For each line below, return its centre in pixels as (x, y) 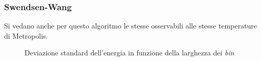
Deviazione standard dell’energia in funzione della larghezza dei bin (129, 53)
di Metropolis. (26, 35)
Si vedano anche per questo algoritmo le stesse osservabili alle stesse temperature (130, 26)
